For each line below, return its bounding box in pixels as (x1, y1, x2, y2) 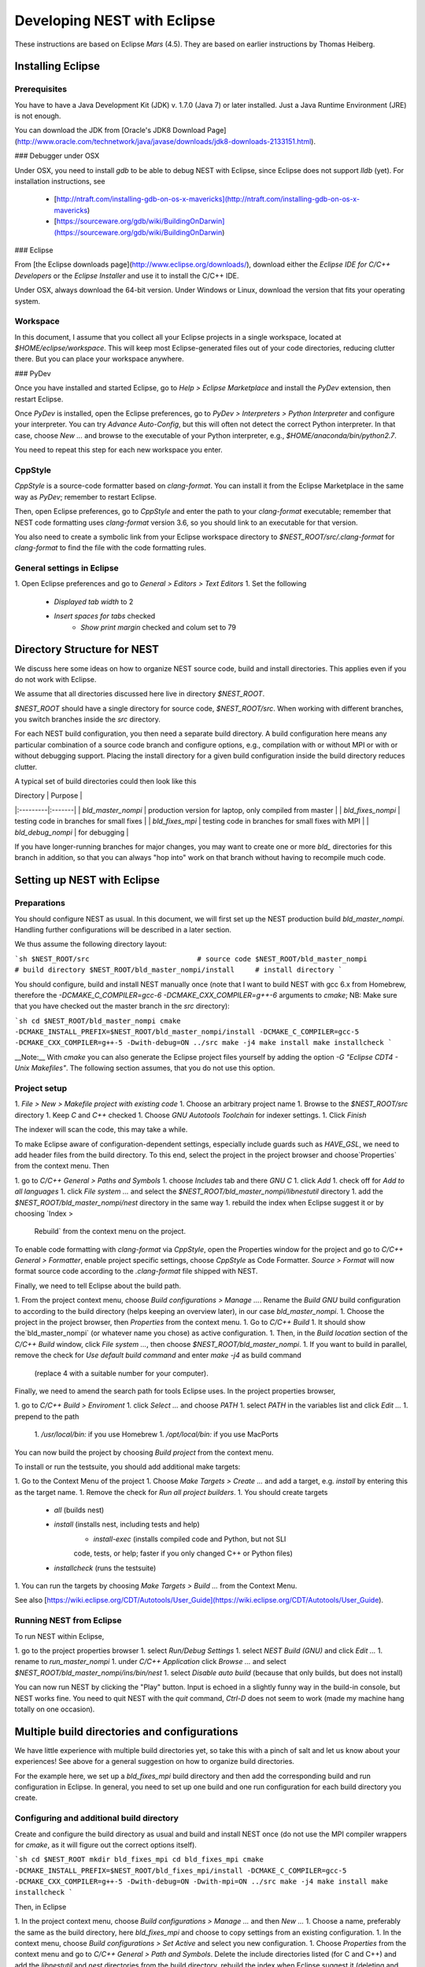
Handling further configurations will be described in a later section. (14, 924, 232, 934)
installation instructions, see (14, 177, 105, 186)
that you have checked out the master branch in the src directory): (14, 1002, 230, 1011)
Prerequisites (14, 83, 67, 94)
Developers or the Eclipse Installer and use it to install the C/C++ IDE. (14, 271, 239, 280)
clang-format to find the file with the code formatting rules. (14, 543, 206, 552)
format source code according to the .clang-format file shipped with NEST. (14, 1267, 258, 1276)
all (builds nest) (54, 1505, 105, 1515)
